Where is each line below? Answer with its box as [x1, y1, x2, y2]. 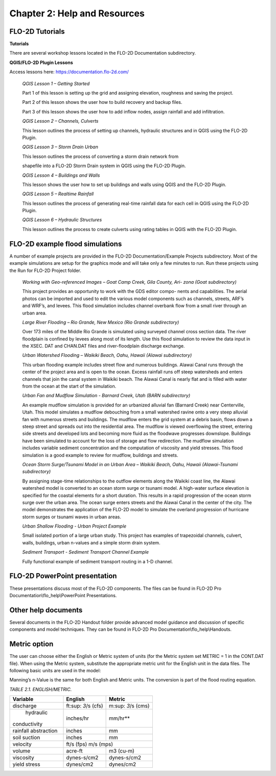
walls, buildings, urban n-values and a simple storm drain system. [22, 539, 160, 545]
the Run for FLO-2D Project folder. [9, 267, 82, 273]
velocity [12, 741, 32, 748]
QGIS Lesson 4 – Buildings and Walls [22, 172, 100, 178]
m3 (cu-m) [109, 747, 135, 755]
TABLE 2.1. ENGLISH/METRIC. [9, 686, 72, 692]
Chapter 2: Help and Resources [9, 8, 145, 19]
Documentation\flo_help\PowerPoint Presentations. [9, 592, 117, 598]
